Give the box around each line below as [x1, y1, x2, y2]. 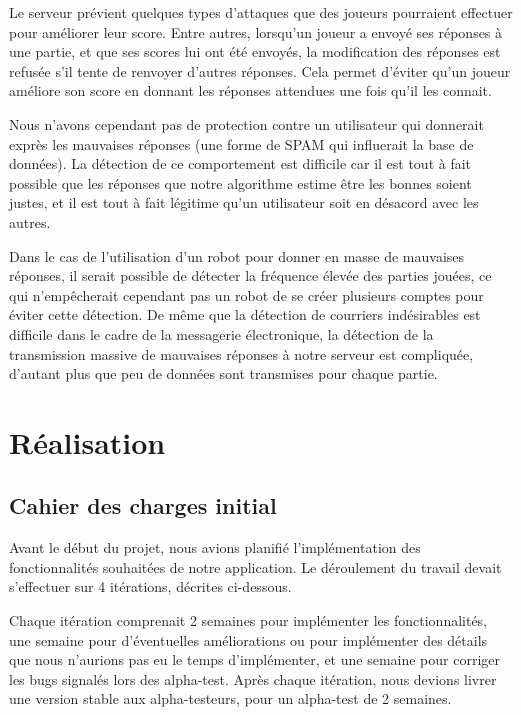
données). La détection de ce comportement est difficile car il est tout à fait [9, 153, 472, 174]
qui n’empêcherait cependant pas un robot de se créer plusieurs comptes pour [9, 284, 484, 305]
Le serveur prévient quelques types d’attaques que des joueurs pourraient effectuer [9, 2, 513, 22]
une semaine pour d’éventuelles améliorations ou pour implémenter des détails [9, 629, 488, 650]
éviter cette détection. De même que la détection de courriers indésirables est [9, 304, 481, 325]
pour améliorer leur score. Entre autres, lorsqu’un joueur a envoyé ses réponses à [9, 21, 503, 42]
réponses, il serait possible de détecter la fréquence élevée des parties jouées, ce [9, 265, 492, 286]
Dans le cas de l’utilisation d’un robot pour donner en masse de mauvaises [9, 245, 465, 266]
